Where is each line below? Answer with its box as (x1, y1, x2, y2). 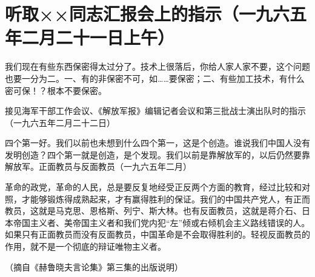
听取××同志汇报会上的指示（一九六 (5, 1, 290, 26)
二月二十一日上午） (22, 25, 175, 50)
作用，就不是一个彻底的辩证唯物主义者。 (5, 240, 166, 253)
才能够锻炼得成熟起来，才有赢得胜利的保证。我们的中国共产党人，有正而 (21, 192, 310, 205)
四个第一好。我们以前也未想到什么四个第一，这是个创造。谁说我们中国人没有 (5, 136, 310, 149)
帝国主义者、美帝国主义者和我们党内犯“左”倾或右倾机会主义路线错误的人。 (13, 216, 310, 229)
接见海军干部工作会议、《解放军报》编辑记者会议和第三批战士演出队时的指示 (5, 104, 306, 117)
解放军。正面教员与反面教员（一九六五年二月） (5, 160, 191, 173)
